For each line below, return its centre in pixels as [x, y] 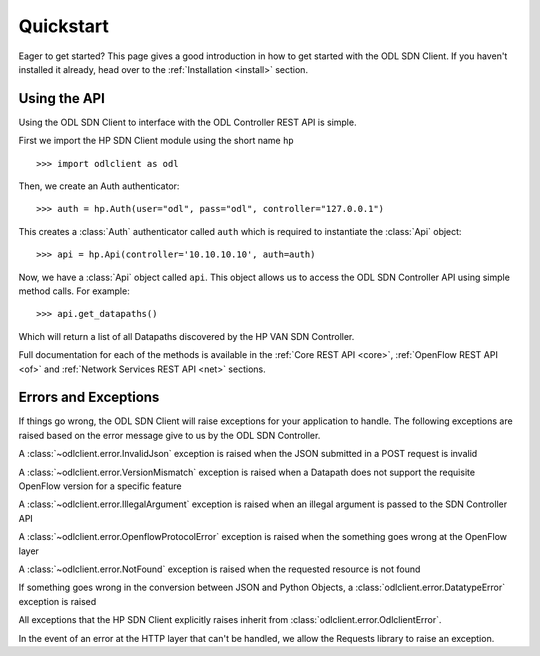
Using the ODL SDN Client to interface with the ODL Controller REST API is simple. [187, 122]
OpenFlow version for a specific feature [100, 486]
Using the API [61, 98]
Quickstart [64, 26]
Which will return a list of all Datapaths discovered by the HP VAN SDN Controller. [186, 336]
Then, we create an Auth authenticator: [99, 186]
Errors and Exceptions [89, 397]
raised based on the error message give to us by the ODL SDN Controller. [169, 435]
